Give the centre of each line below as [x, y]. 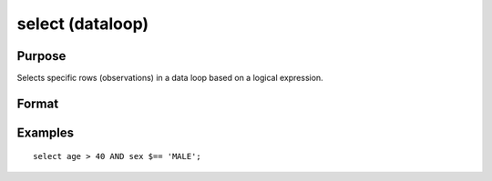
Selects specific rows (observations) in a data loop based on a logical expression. [170, 78]
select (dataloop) [83, 24]
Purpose [41, 56]
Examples [46, 132]
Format [38, 103]
